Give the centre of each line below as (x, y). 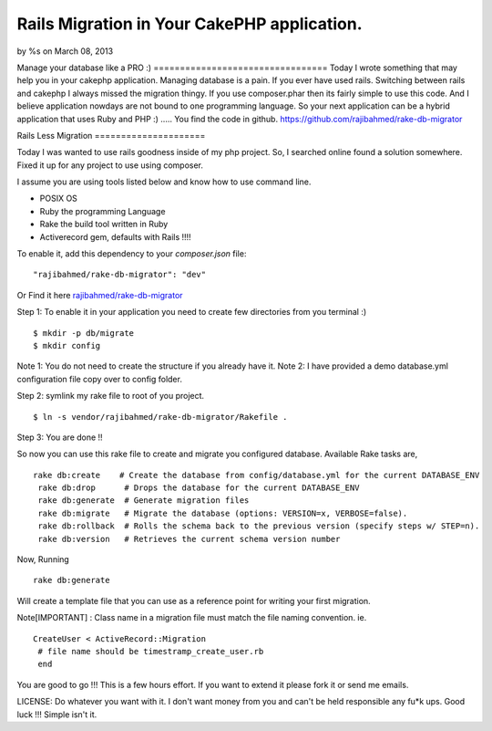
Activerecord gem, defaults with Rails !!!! (115, 236)
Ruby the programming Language (102, 211)
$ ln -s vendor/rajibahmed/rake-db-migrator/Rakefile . (160, 417)
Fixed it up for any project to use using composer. (110, 165)
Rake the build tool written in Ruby (104, 225)
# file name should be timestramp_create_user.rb (151, 651)
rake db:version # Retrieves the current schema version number (189, 539)
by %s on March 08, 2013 (65, 51)
